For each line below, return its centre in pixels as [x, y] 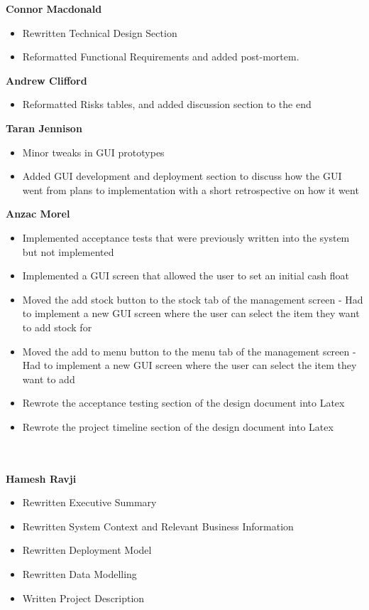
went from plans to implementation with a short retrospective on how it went [191, 189]
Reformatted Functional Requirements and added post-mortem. [161, 57]
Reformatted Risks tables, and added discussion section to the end [167, 104]
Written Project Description [83, 598]
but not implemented [68, 251]
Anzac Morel [38, 214]
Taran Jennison [44, 128]
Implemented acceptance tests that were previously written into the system [186, 237]
